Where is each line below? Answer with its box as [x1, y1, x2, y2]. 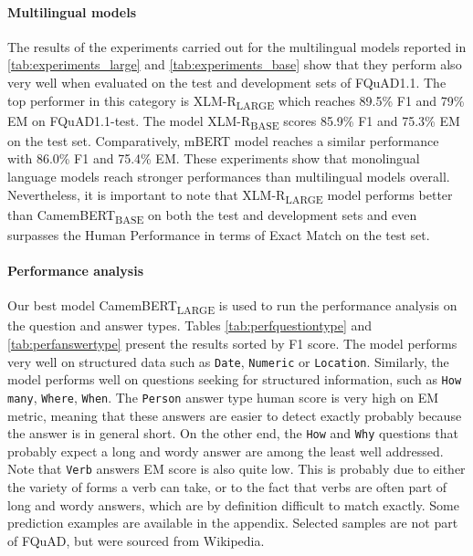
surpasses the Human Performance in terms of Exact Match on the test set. [7, 225, 430, 244]
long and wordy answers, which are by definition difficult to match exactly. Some [7, 495, 459, 514]
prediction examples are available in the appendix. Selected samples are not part [7, 513, 458, 532]
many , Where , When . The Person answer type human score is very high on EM [7, 387, 439, 406]
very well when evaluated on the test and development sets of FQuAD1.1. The [7, 72, 447, 91]
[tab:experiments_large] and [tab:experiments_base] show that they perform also [7, 55, 462, 74]
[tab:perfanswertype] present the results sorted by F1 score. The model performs [7, 333, 457, 352]
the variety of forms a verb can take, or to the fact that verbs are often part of [7, 477, 447, 497]
